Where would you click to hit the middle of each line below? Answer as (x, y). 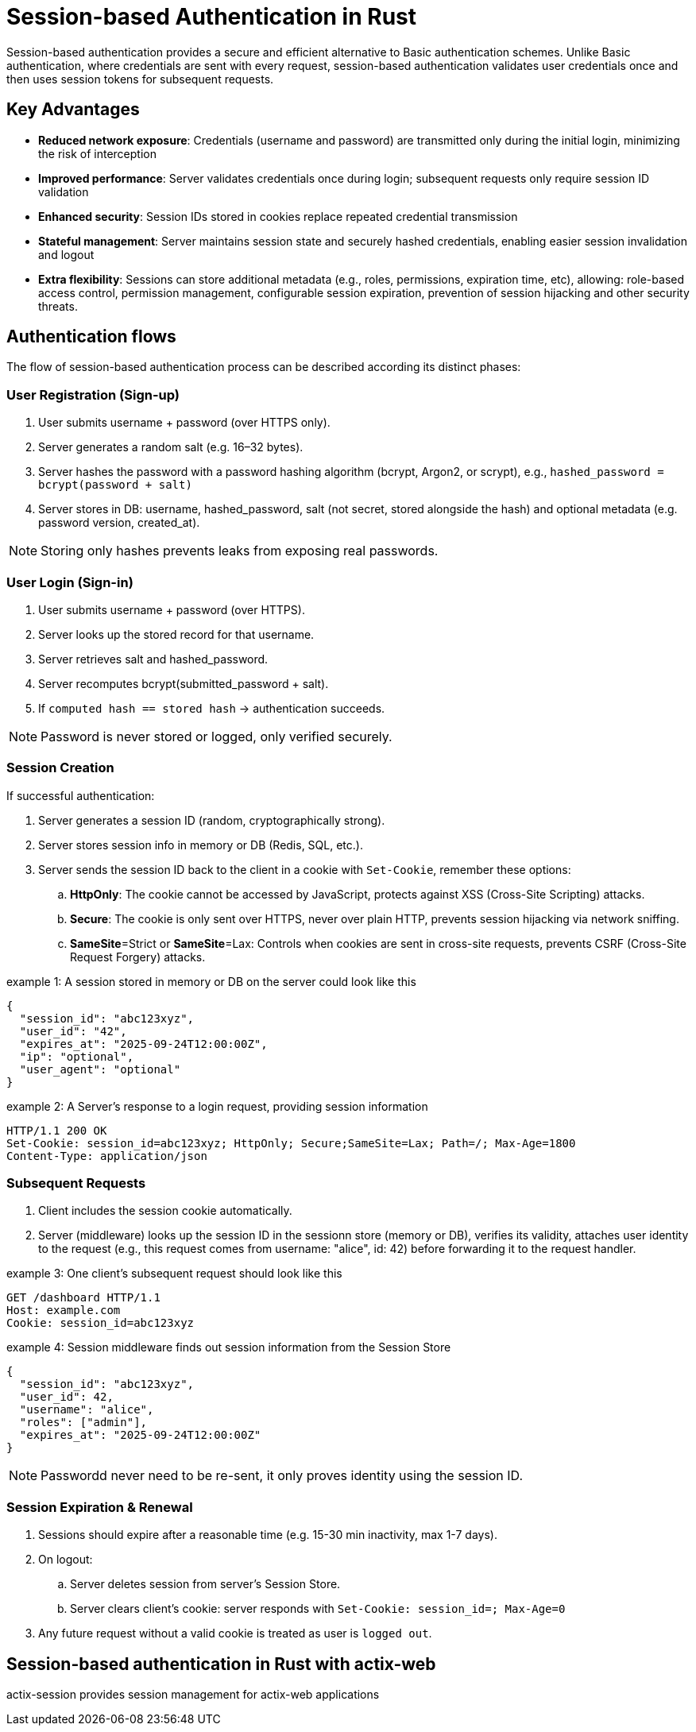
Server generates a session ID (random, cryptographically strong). (212, 820)
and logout (66, 254)
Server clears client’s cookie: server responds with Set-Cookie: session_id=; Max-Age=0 (318, 1609)
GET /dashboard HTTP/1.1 (83, 1298)
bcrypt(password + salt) (115, 485)
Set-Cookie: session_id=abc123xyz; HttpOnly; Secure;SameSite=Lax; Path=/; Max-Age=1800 (291, 1143)
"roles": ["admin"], (83, 1423)
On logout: (66, 1560)
